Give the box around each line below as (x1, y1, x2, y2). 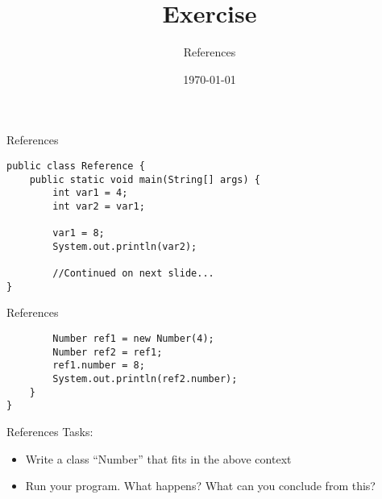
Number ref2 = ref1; (52, 346, 163, 358)
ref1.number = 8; (52, 360, 145, 372)
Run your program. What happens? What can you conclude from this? (25, 477, 376, 494)
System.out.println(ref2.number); (52, 373, 238, 385)
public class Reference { (6, 160, 145, 172)
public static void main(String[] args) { (29, 173, 260, 185)
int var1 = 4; (52, 187, 128, 199)
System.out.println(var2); (52, 240, 197, 252)
